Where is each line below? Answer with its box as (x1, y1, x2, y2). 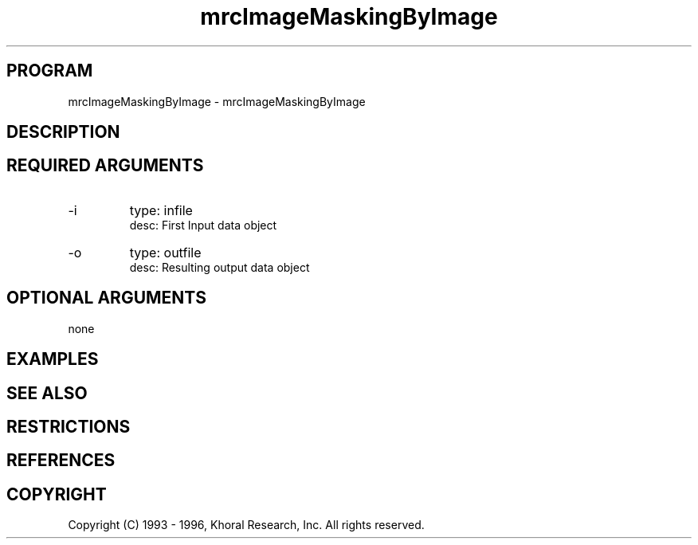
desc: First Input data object (129, 218, 277, 232)
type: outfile (129, 244, 202, 261)
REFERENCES (6, 450, 116, 471)
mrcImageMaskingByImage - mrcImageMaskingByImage (68, 94, 366, 108)
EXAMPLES (6, 349, 99, 370)
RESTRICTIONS (6, 416, 131, 437)
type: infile (129, 202, 193, 218)
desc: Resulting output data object (129, 260, 310, 274)
